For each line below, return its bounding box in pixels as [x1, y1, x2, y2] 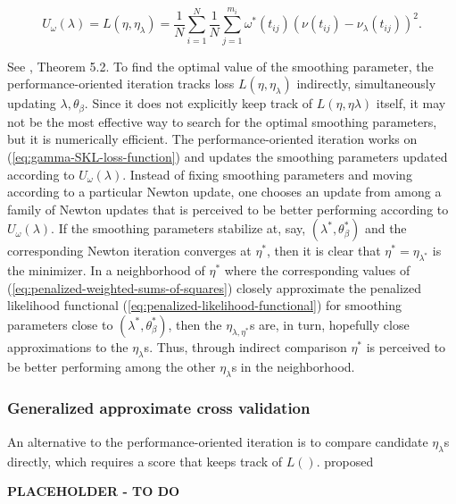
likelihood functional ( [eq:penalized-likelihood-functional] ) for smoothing [7, 296, 402, 315]
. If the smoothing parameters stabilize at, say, [51, 219, 306, 238]
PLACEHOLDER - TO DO [7, 482, 180, 500]
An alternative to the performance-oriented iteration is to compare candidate [7, 432, 428, 450]
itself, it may [376, 94, 446, 113]
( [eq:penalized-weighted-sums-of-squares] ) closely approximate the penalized [7, 278, 422, 297]
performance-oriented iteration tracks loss [7, 74, 235, 93]
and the [364, 219, 407, 238]
